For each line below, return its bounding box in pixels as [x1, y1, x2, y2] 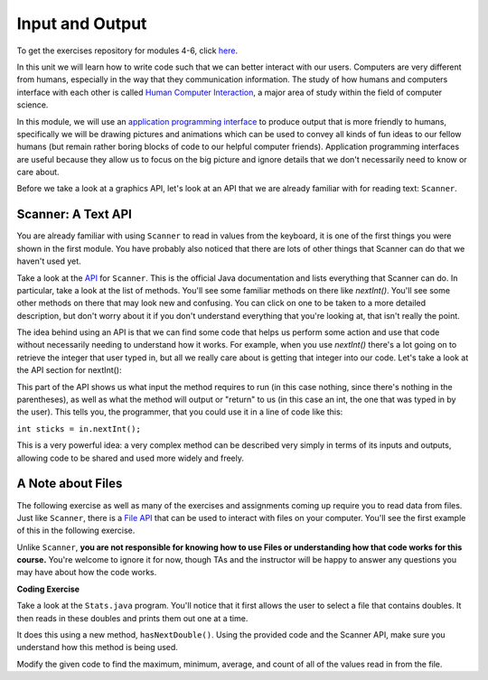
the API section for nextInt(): [16, 365, 122, 376]
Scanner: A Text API [16, 207, 133, 222]
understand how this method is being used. [16, 642, 178, 653]
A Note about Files [16, 476, 123, 491]
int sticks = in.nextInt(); [16, 424, 142, 433]
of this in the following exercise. [16, 525, 136, 536]
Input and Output [16, 14, 147, 33]
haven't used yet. [16, 256, 81, 266]
